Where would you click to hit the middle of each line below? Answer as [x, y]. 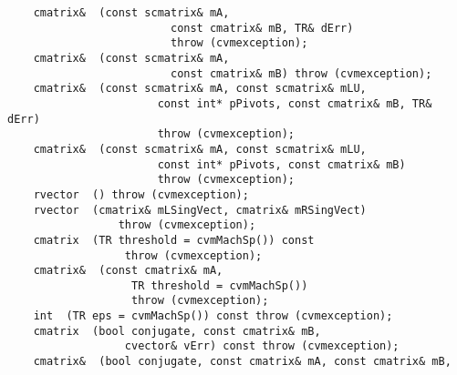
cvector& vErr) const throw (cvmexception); [262, 346]
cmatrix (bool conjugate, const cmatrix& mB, [177, 331]
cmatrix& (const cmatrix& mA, [128, 271]
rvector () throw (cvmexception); [141, 194]
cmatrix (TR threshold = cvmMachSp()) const [174, 240]
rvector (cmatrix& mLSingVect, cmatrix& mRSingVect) [200, 210]
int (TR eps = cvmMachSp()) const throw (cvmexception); [213, 316]
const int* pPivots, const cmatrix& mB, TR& [295, 103]
